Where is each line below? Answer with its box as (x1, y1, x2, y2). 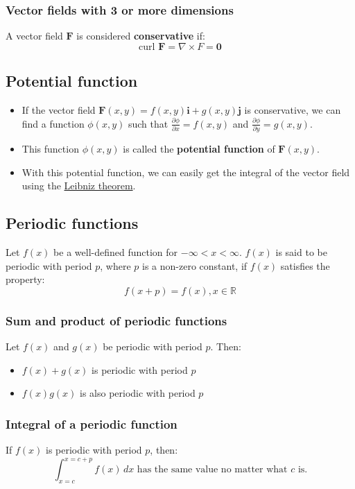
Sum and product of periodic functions (6, 311, 227, 329)
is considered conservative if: (76, 28, 205, 43)
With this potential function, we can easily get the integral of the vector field (21, 164, 350, 179)
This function (21, 141, 79, 155)
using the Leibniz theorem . (21, 178, 136, 193)
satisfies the (280, 258, 330, 273)
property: (6, 272, 45, 286)
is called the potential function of (123, 141, 275, 155)
